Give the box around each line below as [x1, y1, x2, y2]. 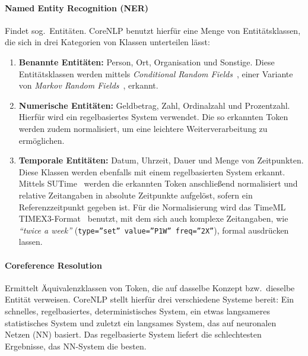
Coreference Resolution [5, 259, 102, 271]
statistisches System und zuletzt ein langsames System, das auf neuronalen [5, 316, 277, 329]
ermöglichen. [18, 134, 65, 146]
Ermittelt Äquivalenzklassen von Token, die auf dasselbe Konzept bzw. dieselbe [5, 281, 295, 294]
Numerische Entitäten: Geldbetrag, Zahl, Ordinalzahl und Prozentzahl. [18, 99, 290, 111]
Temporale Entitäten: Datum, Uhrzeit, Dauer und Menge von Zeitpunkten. [18, 154, 304, 166]
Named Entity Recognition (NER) [5, 1, 148, 14]
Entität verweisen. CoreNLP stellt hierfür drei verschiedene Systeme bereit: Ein [5, 293, 294, 305]
